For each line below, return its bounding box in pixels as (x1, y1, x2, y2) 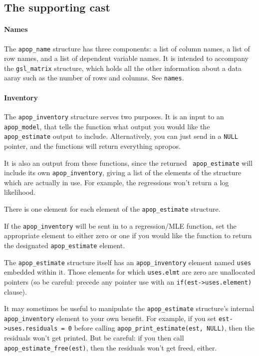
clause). (4, 286, 27, 297)
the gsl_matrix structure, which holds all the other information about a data (4, 62, 242, 73)
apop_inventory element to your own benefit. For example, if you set (4, 313, 217, 323)
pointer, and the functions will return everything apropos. (4, 140, 181, 151)
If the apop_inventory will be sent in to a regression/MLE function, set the (4, 220, 237, 231)
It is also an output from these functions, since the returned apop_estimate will (4, 157, 253, 168)
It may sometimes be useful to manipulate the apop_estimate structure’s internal (4, 303, 255, 314)
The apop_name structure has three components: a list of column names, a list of (4, 43, 250, 53)
